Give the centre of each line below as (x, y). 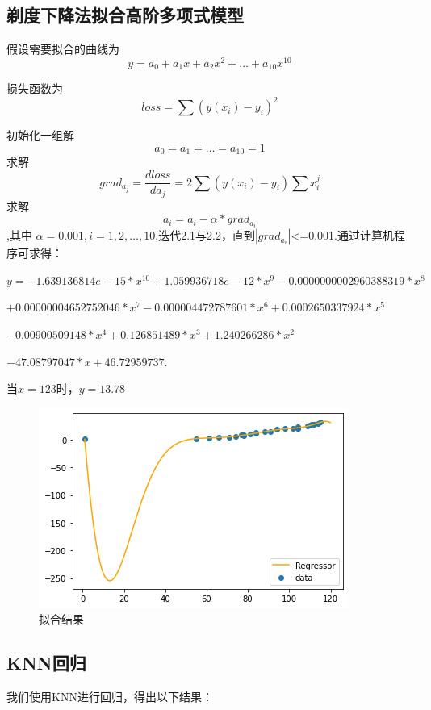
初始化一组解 (40, 135)
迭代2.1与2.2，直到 (207, 235)
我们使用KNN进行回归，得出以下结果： (110, 697)
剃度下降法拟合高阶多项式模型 (125, 15)
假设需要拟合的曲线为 (63, 49)
